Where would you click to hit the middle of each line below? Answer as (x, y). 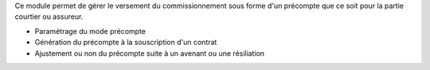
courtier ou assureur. (49, 17)
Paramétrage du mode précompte (90, 31)
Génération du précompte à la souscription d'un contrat (126, 42)
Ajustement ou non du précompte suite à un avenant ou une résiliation (150, 53)
